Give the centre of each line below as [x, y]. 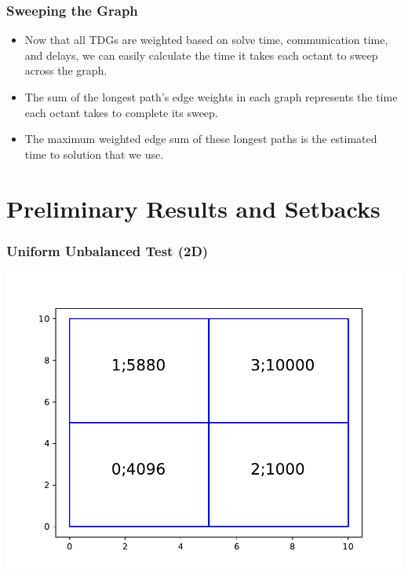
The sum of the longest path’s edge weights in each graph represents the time [211, 97]
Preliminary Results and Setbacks [193, 208]
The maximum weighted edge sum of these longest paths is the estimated [201, 139]
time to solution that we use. [94, 154]
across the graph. [66, 70]
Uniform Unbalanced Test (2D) [107, 250]
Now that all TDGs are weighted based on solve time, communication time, [206, 40]
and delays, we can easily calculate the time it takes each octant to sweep [201, 55]
